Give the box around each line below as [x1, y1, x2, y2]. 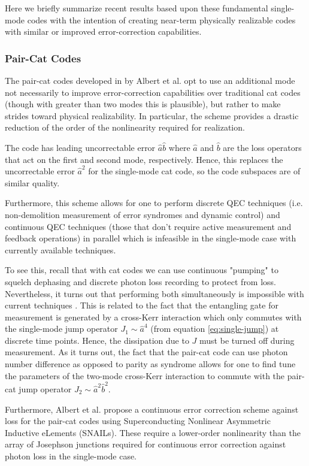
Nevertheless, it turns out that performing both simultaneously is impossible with [5, 287, 304, 299]
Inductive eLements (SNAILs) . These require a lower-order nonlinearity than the [5, 426, 301, 438]
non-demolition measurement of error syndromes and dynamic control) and [5, 208, 280, 220]
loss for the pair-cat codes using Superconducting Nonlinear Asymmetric [5, 414, 271, 427]
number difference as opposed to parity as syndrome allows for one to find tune [5, 358, 296, 370]
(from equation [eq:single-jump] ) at [150, 322, 279, 335]
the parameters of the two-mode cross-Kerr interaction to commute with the [5, 369, 285, 382]
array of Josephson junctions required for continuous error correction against [5, 438, 286, 450]
